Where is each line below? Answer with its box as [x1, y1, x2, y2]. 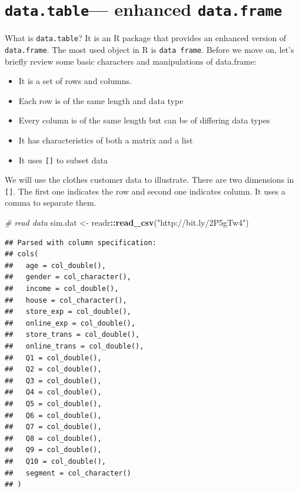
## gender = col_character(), [5, 273, 131, 282]
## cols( [5, 250, 39, 259]
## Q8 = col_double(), [5, 434, 102, 443]
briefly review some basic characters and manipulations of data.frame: [5, 55, 257, 67]
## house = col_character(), [5, 296, 127, 304]
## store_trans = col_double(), [5, 330, 140, 339]
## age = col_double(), [5, 261, 106, 270]
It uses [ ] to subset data [18, 153, 108, 166]
